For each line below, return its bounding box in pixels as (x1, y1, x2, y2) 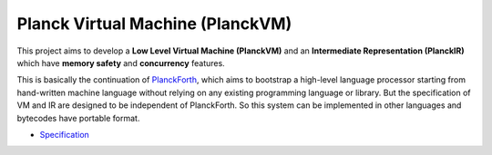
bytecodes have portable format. (16, 112, 140, 123)
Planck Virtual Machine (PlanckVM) (16, 14, 292, 34)
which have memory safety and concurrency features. (16, 57, 225, 68)
